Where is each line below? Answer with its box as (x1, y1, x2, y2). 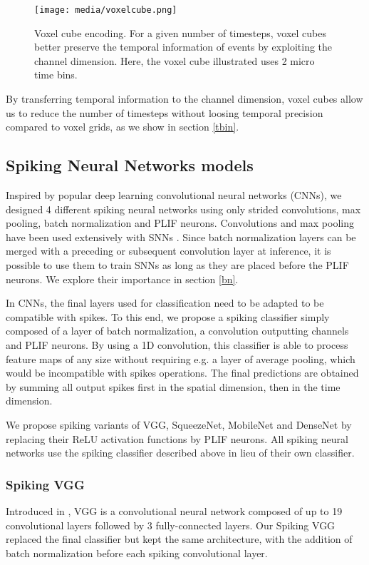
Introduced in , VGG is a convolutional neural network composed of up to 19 (6, 503, 343, 518)
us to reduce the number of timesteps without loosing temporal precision (6, 105, 323, 120)
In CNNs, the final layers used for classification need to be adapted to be (6, 295, 324, 310)
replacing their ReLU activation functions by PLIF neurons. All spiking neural (6, 431, 348, 446)
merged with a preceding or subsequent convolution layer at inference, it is (6, 243, 331, 258)
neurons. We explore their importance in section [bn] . (6, 271, 239, 286)
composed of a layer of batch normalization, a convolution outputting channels (6, 323, 349, 338)
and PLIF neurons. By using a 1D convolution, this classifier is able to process (6, 337, 348, 352)
